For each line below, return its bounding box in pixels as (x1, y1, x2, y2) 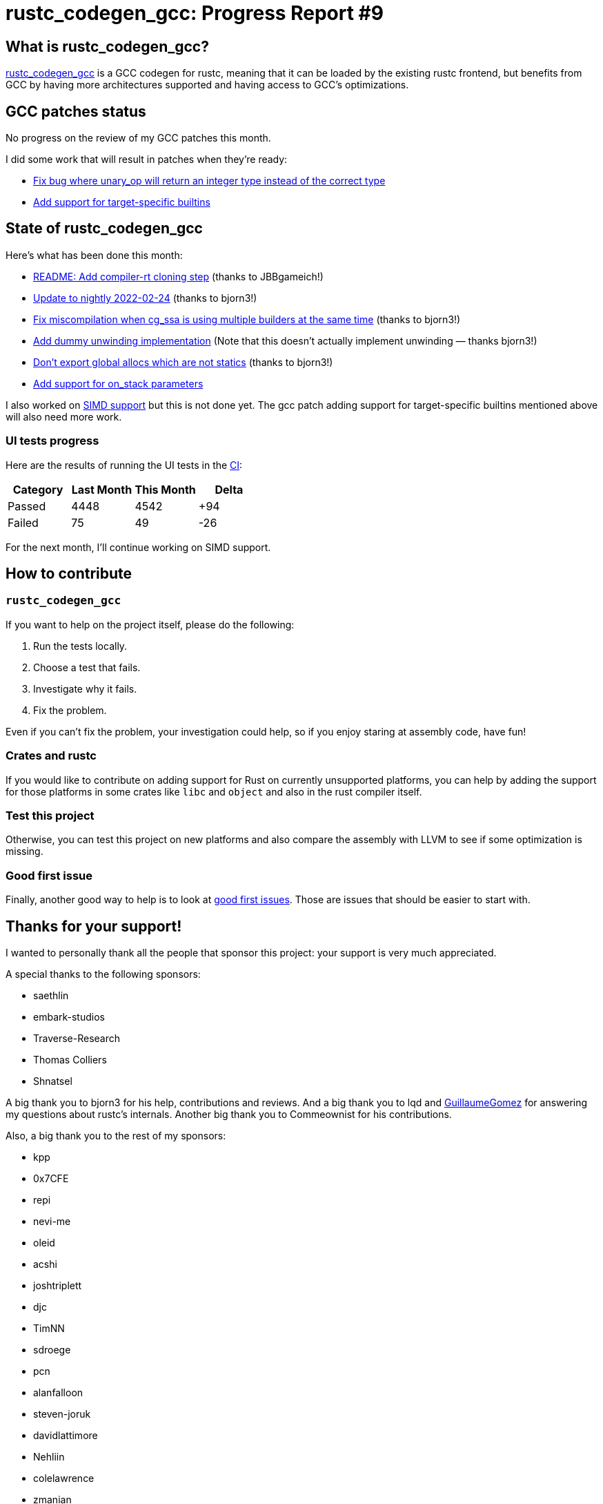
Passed (8, 499, 46, 513)
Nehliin (33, 1450, 65, 1463)
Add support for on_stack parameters (33, 377, 204, 389)
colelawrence (33, 1472, 95, 1484)
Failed (8, 515, 39, 530)
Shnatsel (33, 1074, 72, 1087)
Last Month (71, 482, 132, 496)
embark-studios (33, 1010, 105, 1023)
